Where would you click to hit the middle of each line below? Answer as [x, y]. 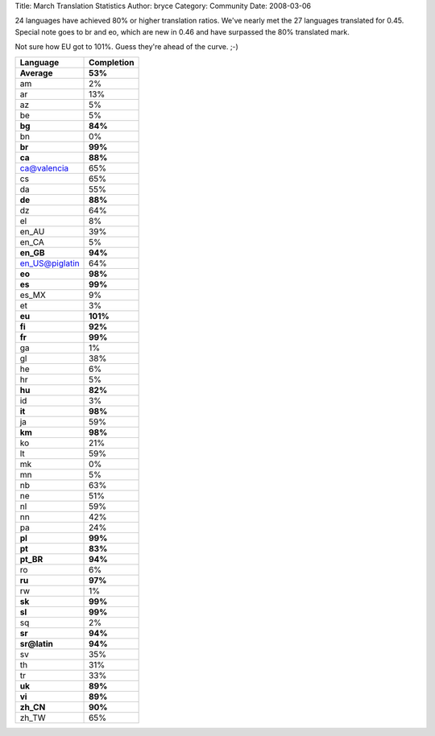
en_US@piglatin [50, 263]
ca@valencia [44, 167]
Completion [112, 62]
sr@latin [37, 643]
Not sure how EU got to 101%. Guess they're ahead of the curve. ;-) [127, 47]
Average [36, 72]
